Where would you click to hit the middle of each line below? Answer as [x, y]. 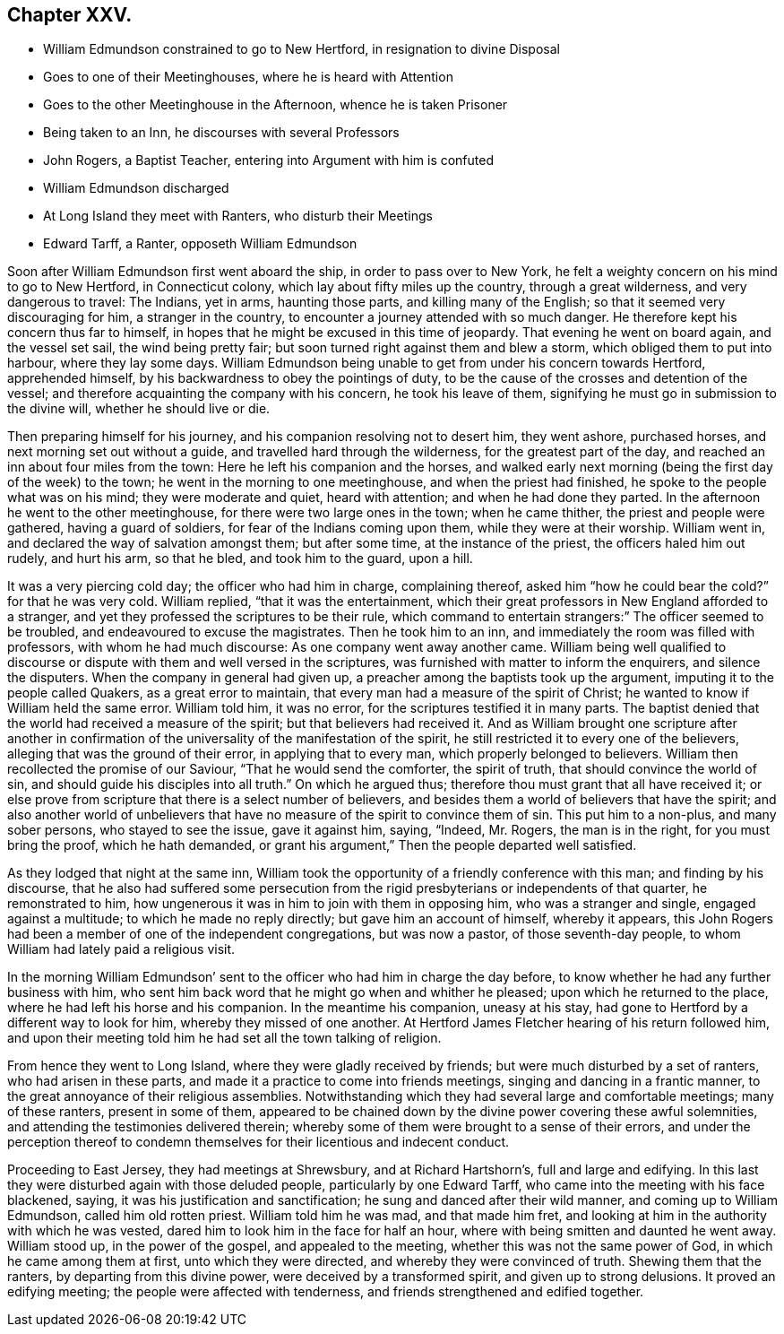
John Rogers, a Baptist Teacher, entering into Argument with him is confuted [269, 160]
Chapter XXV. [70, 15]
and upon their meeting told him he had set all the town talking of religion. [224, 1038]
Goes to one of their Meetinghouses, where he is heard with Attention [248, 77]
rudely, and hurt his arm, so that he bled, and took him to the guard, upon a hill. [240, 559]
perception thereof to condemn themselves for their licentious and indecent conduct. [258, 1142]
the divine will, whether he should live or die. [139, 409]
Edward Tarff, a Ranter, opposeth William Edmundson [200, 244]
